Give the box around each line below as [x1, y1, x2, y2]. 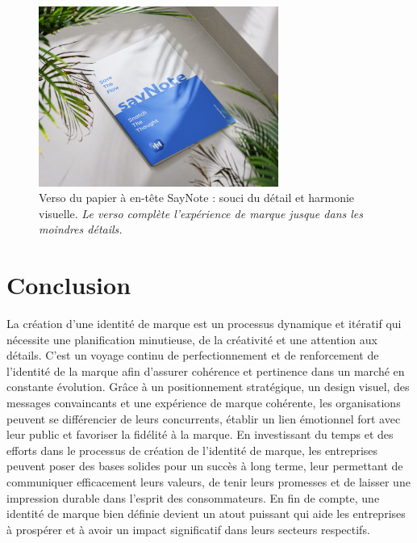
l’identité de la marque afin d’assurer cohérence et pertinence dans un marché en [6, 362, 405, 379]
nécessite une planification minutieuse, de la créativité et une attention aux [6, 330, 377, 347]
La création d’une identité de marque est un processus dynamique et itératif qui [6, 315, 402, 332]
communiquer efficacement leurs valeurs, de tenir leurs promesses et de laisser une [6, 474, 411, 490]
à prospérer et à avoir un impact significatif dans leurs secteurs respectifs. [6, 520, 370, 537]
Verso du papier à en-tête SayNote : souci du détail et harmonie [39, 189, 355, 206]
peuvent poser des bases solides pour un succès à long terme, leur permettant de [6, 457, 403, 474]
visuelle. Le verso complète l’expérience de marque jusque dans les [39, 204, 363, 221]
